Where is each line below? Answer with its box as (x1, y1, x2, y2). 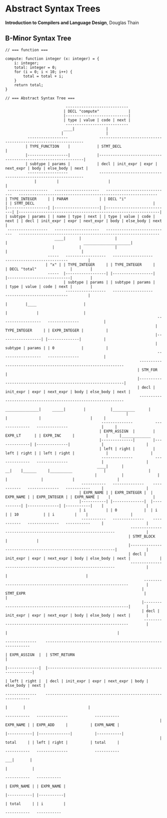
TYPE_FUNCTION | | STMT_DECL (29, 144, 122, 149)
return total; (14, 82, 43, 88)
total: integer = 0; (14, 65, 57, 70)
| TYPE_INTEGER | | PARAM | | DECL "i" (5, 196, 126, 201)
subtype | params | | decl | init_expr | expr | (29, 161, 157, 166)
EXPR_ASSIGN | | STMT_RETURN (9, 652, 75, 657)
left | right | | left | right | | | (5, 450, 153, 456)
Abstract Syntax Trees (5, 3, 101, 15)
